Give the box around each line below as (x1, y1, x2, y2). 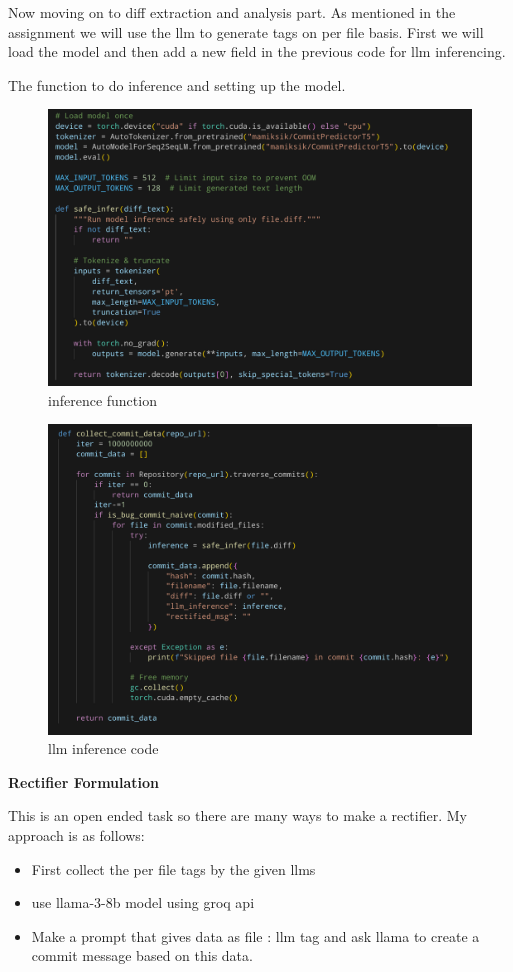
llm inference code (48, 738, 159, 759)
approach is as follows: (8, 825, 145, 846)
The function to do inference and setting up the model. (8, 74, 346, 95)
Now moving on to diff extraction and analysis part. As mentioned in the (8, 2, 456, 22)
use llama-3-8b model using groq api (31, 892, 255, 913)
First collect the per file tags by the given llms (31, 858, 316, 879)
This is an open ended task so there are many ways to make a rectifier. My (8, 805, 467, 826)
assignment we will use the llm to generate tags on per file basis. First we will (8, 21, 484, 42)
